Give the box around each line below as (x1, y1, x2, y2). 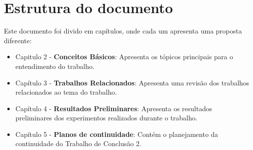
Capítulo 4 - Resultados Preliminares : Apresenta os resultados (15, 103, 212, 113)
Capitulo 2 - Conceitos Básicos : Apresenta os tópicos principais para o (15, 51, 233, 62)
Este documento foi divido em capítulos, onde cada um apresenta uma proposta (4, 26, 242, 36)
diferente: (4, 35, 32, 45)
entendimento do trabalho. (15, 61, 95, 71)
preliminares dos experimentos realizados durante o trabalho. (15, 113, 197, 123)
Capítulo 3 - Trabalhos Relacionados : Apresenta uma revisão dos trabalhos (15, 77, 250, 87)
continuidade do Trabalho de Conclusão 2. (15, 138, 141, 149)
